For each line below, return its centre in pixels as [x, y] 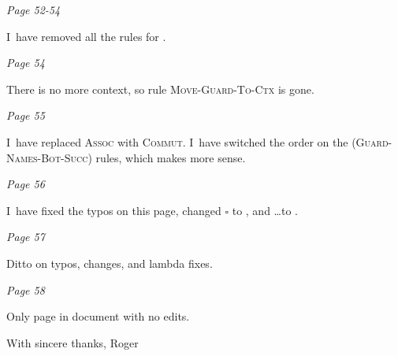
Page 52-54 [33, 9]
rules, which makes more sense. [171, 157]
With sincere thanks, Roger [73, 342]
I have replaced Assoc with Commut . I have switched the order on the [177, 141]
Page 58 [26, 289]
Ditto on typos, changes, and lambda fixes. [110, 263]
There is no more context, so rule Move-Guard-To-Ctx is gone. [160, 89]
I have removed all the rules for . [86, 36]
